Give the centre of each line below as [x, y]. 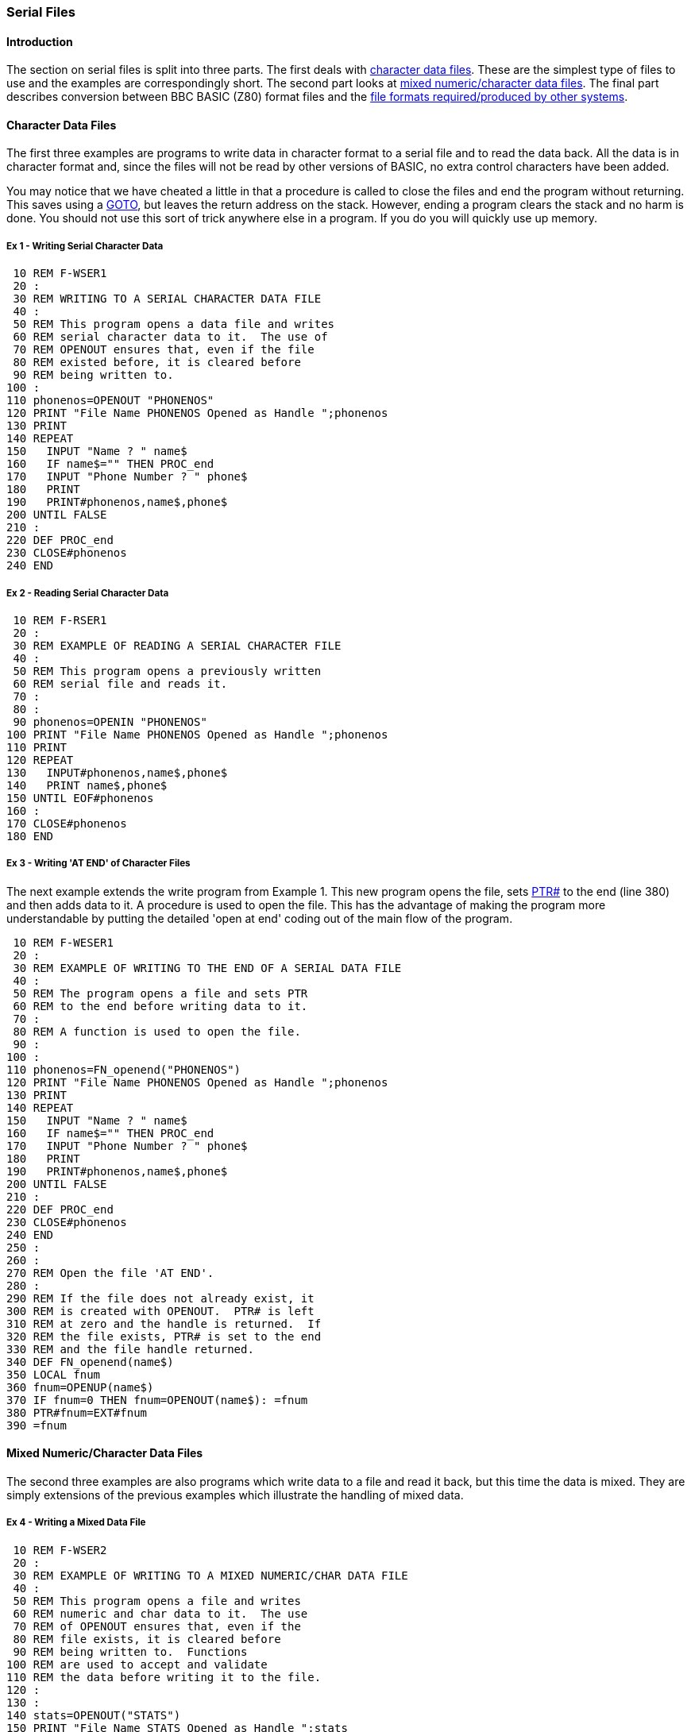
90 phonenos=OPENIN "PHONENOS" [110, 722]
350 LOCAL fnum [54, 1374]
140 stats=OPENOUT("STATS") [94, 1715]
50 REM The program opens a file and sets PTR [160, 993]
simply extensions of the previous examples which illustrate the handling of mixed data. [235, 1495]
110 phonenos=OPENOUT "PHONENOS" [110, 401]
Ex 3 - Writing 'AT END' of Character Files [98, 864]
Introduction [40, 41]
